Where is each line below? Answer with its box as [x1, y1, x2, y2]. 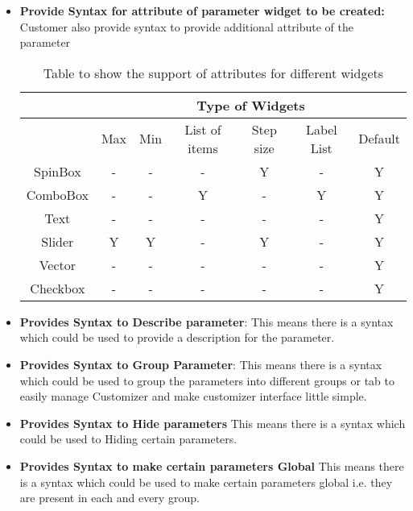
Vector [39, 255, 76, 274]
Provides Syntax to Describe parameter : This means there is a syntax [19, 313, 394, 330]
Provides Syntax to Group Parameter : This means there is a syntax [19, 355, 382, 372]
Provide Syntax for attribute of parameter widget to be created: [19, 2, 385, 19]
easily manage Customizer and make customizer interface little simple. [19, 388, 367, 405]
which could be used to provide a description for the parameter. [19, 329, 335, 346]
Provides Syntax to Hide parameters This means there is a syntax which [19, 414, 406, 431]
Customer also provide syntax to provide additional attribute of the [19, 18, 353, 35]
